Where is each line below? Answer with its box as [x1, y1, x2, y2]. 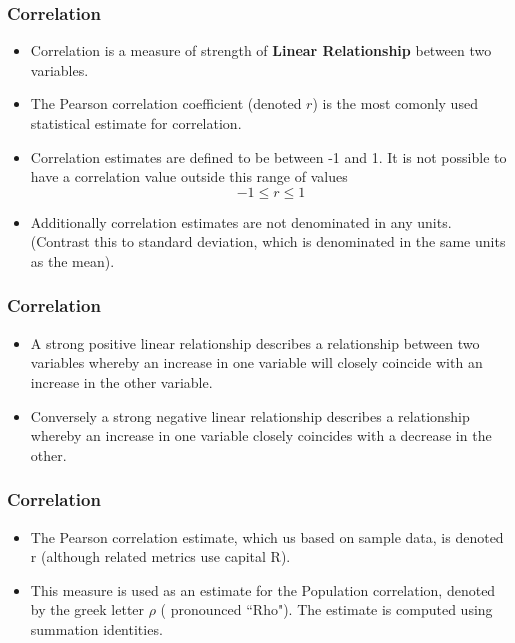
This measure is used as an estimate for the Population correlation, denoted [30, 579, 496, 600]
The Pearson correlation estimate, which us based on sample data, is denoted [30, 526, 504, 547]
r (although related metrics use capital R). [30, 546, 291, 567]
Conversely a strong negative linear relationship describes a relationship [30, 405, 470, 426]
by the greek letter [30, 599, 145, 620]
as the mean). [30, 250, 115, 271]
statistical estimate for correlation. [30, 113, 242, 133]
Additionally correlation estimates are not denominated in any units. [30, 211, 452, 232]
